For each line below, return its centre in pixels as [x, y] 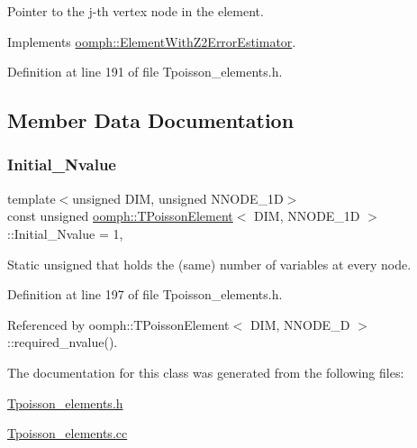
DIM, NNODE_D [300, 324]
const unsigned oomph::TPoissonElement [120, 216]
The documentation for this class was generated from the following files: [206, 372]
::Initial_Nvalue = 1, [65, 233]
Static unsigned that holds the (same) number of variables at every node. [209, 264]
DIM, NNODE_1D [307, 216]
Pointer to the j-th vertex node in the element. [136, 11]
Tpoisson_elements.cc [68, 433]
